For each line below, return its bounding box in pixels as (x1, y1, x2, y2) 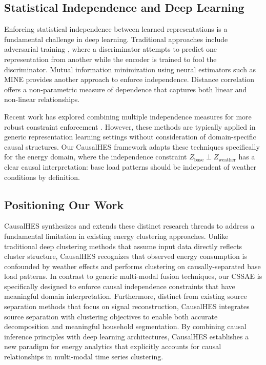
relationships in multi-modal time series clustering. (4, 351, 163, 362)
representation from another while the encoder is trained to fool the (4, 53, 217, 64)
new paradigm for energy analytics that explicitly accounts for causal (4, 341, 221, 352)
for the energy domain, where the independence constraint (4, 151, 187, 162)
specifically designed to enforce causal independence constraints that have (4, 280, 235, 291)
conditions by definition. (4, 171, 80, 182)
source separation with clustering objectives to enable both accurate (4, 311, 218, 321)
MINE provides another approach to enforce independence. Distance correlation (4, 74, 255, 85)
